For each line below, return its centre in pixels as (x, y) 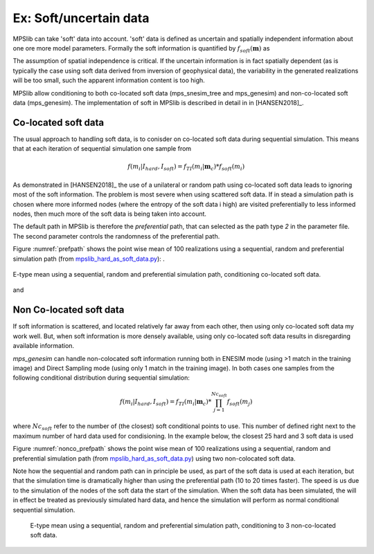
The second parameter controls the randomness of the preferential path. (116, 236)
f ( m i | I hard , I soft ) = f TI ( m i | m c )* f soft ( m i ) (186, 167)
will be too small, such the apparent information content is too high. (109, 80)
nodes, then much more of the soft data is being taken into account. (110, 214)
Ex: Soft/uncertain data (81, 18)
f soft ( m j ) (240, 403)
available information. (44, 346)
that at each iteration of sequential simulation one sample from (102, 149)
